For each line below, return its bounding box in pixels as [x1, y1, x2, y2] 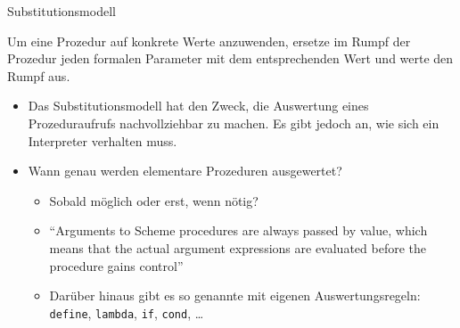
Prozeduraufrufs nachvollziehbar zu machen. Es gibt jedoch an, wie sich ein [28, 113, 439, 132]
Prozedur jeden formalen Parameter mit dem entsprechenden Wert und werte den [7, 49, 454, 68]
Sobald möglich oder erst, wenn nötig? [49, 191, 259, 209]
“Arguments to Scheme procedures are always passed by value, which [49, 221, 428, 240]
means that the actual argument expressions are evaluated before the [49, 238, 426, 257]
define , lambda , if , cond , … [49, 303, 204, 322]
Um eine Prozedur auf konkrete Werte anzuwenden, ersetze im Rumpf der [7, 31, 411, 50]
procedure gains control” [49, 256, 184, 275]
